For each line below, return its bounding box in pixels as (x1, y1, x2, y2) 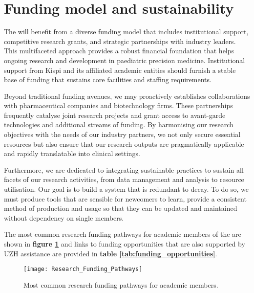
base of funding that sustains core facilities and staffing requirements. (4, 74, 212, 85)
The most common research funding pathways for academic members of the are (4, 229, 241, 239)
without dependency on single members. (4, 212, 124, 223)
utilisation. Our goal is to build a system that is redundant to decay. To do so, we (4, 184, 249, 194)
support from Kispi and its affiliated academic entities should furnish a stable (4, 65, 236, 75)
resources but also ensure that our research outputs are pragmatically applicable (4, 138, 244, 149)
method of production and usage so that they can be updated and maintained (4, 203, 237, 213)
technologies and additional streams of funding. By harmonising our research (4, 119, 233, 130)
